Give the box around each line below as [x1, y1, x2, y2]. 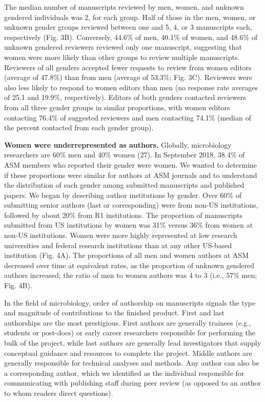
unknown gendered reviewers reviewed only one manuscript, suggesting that [4, 42, 242, 52]
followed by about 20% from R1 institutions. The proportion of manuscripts [4, 209, 243, 220]
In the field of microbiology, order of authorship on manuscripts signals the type [4, 297, 256, 308]
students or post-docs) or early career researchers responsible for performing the [4, 327, 255, 338]
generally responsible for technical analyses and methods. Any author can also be [4, 357, 259, 368]
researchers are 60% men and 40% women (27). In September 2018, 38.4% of [4, 149, 245, 160]
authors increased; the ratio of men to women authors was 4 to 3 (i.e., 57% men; [4, 270, 257, 280]
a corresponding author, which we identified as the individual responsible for [4, 367, 244, 378]
